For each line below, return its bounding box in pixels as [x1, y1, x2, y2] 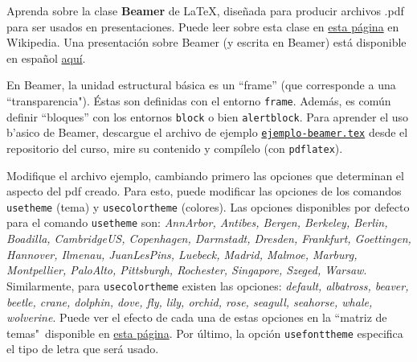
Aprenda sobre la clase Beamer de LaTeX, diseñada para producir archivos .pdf [6, 2, 404, 19]
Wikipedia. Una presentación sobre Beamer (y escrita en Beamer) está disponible [6, 34, 407, 51]
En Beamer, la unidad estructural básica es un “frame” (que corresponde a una [6, 76, 396, 93]
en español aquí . [6, 49, 86, 66]
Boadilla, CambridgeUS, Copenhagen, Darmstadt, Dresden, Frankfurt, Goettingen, [6, 230, 411, 247]
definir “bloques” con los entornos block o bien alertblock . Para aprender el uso [6, 108, 409, 125]
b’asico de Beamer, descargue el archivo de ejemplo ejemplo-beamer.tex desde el [6, 124, 408, 141]
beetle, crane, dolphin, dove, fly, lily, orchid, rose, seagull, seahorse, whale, [6, 293, 373, 310]
